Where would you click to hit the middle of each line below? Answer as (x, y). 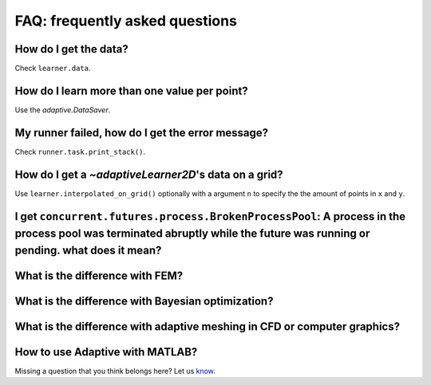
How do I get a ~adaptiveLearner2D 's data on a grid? (149, 174)
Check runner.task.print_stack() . (80, 151)
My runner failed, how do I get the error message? (142, 133)
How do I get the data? (71, 49)
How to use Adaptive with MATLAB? (106, 352)
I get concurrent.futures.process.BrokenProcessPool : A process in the (210, 216)
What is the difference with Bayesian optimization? (144, 301)
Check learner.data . (53, 69)
